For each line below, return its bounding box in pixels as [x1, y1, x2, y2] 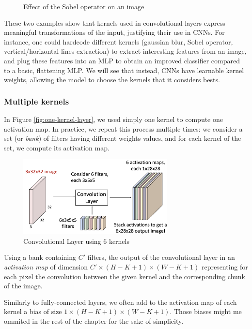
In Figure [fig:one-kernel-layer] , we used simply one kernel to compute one [4, 114, 223, 124]
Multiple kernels [4, 95, 69, 107]
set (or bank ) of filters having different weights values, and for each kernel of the [4, 133, 241, 143]
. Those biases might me [170, 306, 242, 316]
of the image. [4, 281, 43, 291]
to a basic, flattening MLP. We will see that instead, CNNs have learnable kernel [4, 65, 244, 75]
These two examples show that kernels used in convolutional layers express [4, 17, 225, 28]
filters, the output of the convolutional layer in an [87, 252, 235, 262]
